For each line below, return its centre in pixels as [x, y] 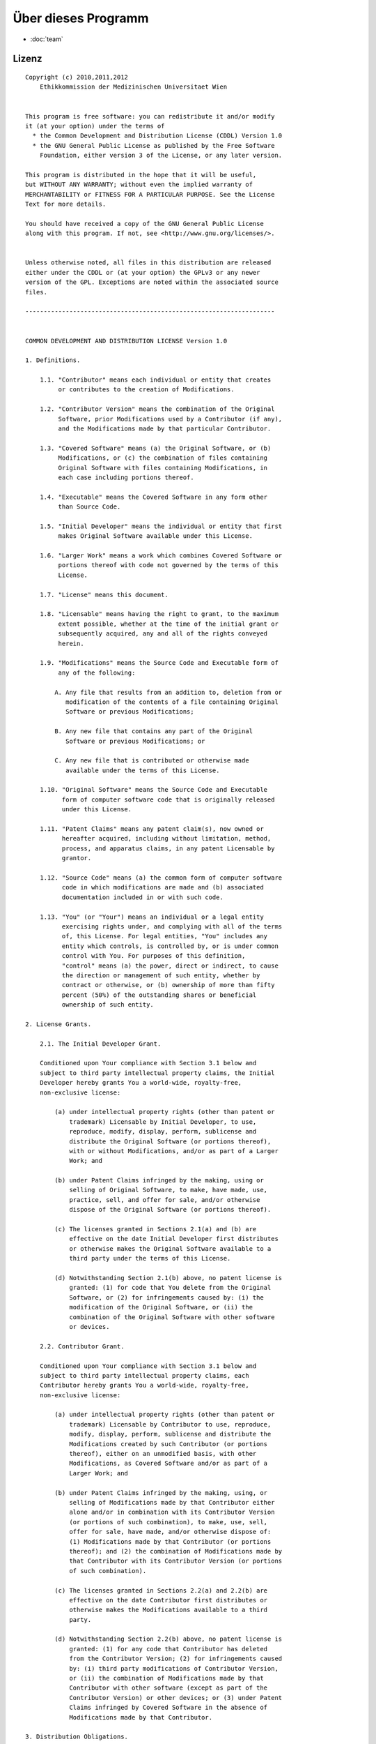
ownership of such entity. [108, 1005]
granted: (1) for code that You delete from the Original [170, 1288]
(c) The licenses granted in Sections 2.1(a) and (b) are [156, 1229]
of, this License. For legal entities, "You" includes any [165, 936]
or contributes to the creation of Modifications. [146, 390]
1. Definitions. [53, 360]
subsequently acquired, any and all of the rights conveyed [163, 634]
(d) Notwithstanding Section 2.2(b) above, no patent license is [169, 1639]
